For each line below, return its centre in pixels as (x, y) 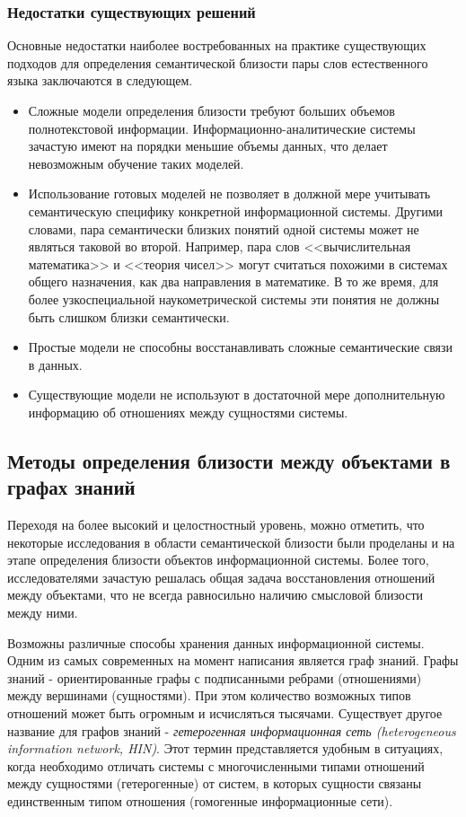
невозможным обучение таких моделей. (136, 163)
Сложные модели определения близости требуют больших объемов (211, 110)
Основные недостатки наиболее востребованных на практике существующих (217, 45)
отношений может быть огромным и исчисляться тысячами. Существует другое (225, 713)
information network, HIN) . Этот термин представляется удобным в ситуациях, (225, 748)
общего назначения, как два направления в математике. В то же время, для (233, 281)
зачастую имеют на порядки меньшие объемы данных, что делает (208, 146)
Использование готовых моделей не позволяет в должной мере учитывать (229, 193)
